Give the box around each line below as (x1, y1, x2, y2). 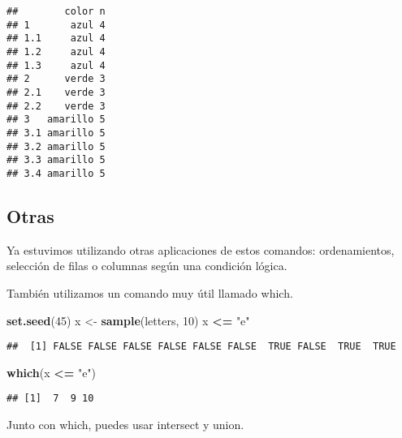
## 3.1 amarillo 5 (6, 127, 106, 139)
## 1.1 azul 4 (6, 32, 106, 45)
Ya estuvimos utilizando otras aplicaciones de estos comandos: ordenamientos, (6, 241, 395, 258)
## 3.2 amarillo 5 (6, 140, 106, 152)
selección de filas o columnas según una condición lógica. (6, 257, 287, 274)
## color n (6, 6, 106, 17)
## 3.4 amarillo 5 (6, 167, 106, 179)
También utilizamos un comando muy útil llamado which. (6, 284, 293, 301)
